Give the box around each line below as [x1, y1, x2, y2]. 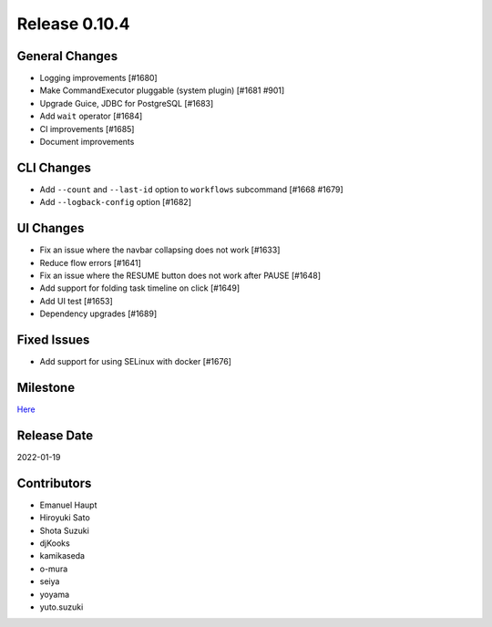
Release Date [16, 427, 94, 443]
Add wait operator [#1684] [39, 110, 143, 122]
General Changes [16, 48, 118, 64]
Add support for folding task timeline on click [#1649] [39, 283, 241, 293]
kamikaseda [39, 550, 86, 561]
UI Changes [16, 221, 85, 236]
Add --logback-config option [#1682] [39, 197, 191, 208]
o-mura [39, 563, 68, 574]
